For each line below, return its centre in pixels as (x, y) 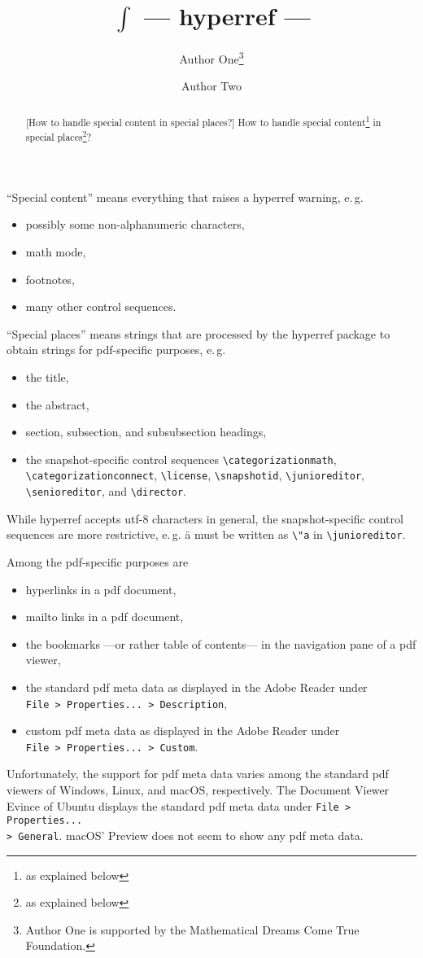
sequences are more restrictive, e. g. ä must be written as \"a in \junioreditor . (206, 534)
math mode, (56, 252)
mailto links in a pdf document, (105, 617)
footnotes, (50, 279)
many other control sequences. (101, 306)
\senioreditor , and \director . (106, 491)
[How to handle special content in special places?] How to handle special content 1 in (203, 120)
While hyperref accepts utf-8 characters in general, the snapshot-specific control (205, 518)
